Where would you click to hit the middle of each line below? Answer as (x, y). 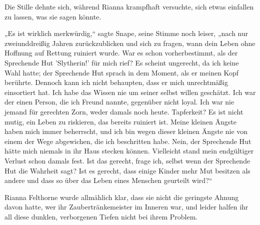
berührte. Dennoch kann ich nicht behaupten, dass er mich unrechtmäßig (116, 82)
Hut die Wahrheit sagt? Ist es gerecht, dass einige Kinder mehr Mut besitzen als (127, 170)
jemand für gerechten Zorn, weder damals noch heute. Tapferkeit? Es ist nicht (124, 111)
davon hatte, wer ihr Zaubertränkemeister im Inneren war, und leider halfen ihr (126, 207)
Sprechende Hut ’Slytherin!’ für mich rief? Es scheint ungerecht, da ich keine (122, 62)
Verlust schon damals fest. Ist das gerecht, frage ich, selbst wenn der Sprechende (127, 160)
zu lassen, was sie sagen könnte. (53, 16)
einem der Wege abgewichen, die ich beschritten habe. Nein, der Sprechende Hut (128, 141)
